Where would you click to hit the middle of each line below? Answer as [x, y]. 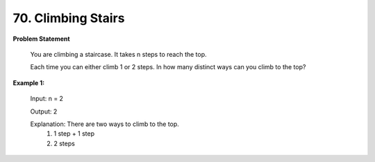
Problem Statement [41, 39]
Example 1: [29, 82]
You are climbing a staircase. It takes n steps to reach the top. [119, 54]
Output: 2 [44, 111]
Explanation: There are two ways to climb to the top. [105, 124]
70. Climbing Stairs [69, 18]
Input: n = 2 [47, 99]
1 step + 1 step [74, 134]
